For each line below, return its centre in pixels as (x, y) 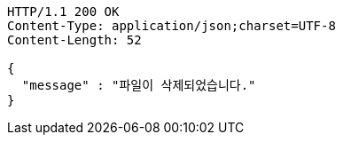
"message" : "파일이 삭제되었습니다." (139, 85)
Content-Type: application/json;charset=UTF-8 (171, 26)
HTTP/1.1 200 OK (63, 12)
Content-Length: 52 (74, 40)
